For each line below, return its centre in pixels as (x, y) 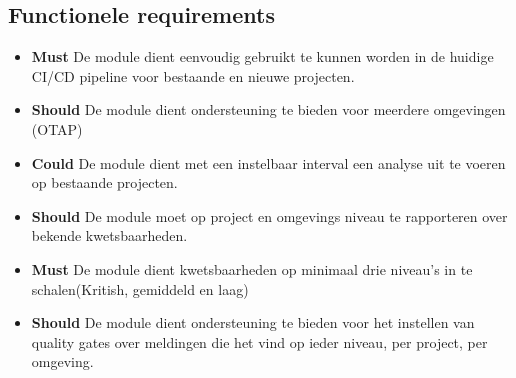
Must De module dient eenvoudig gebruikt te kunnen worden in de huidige (262, 56)
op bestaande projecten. (104, 182)
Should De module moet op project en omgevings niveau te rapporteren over (269, 215)
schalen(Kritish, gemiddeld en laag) (140, 288)
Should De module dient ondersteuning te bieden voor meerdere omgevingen (268, 109)
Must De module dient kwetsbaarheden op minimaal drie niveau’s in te (252, 268)
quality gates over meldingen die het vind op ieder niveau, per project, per (259, 341)
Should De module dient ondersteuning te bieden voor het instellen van (253, 322)
